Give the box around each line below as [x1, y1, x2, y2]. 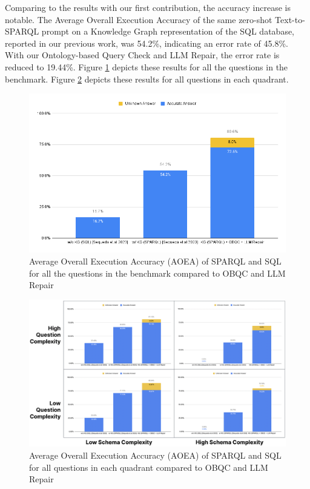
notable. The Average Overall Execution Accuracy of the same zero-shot [5, 13, 272, 25]
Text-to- [275, 13, 305, 25]
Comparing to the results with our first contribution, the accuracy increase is [5, 1, 291, 13]
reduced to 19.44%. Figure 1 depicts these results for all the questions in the [5, 60, 288, 73]
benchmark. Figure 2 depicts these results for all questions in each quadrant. [5, 72, 289, 85]
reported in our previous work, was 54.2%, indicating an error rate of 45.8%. [5, 36, 288, 49]
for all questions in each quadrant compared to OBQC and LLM [29, 460, 268, 473]
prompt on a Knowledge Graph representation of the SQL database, [41, 25, 295, 38]
